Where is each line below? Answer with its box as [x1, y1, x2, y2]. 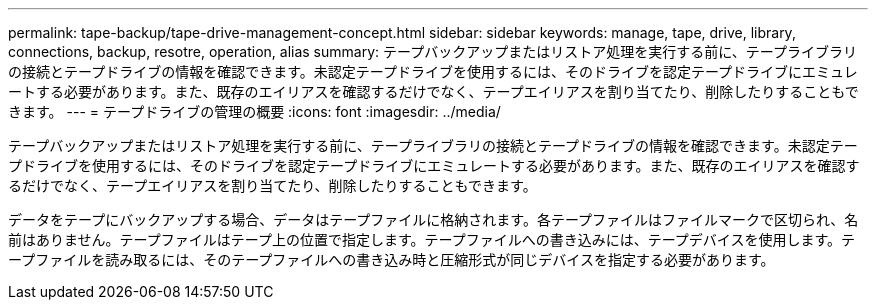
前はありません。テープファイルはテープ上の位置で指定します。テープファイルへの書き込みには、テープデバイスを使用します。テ [8, 231, 855, 248]
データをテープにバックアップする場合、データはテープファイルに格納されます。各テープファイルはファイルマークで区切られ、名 [8, 211, 859, 228]
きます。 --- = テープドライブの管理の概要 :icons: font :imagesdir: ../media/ [8, 103, 501, 120]
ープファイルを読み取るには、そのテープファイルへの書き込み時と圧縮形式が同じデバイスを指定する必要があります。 [8, 251, 775, 268]
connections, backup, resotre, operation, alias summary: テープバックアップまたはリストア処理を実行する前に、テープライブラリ [8, 43, 857, 60]
